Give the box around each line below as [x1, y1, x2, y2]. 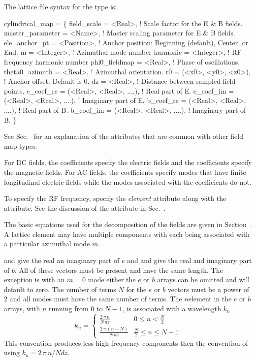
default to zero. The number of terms [4, 284, 116, 294]
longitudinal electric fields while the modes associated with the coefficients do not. [4, 176, 252, 187]
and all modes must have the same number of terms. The [9, 294, 182, 304]
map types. [4, 140, 37, 151]
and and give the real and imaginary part [127, 255, 252, 265]
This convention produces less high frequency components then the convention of [4, 337, 248, 348]
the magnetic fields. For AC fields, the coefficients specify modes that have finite [4, 166, 246, 177]
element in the [188, 294, 232, 304]
